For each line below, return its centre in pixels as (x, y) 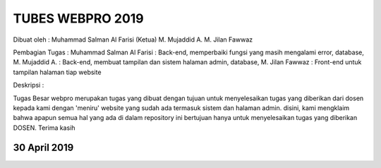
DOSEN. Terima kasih (44, 128)
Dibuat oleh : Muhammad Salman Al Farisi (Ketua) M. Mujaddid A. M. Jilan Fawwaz (133, 40)
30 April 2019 (43, 148)
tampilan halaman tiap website (57, 72)
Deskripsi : (29, 85)
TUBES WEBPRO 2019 (78, 18)
